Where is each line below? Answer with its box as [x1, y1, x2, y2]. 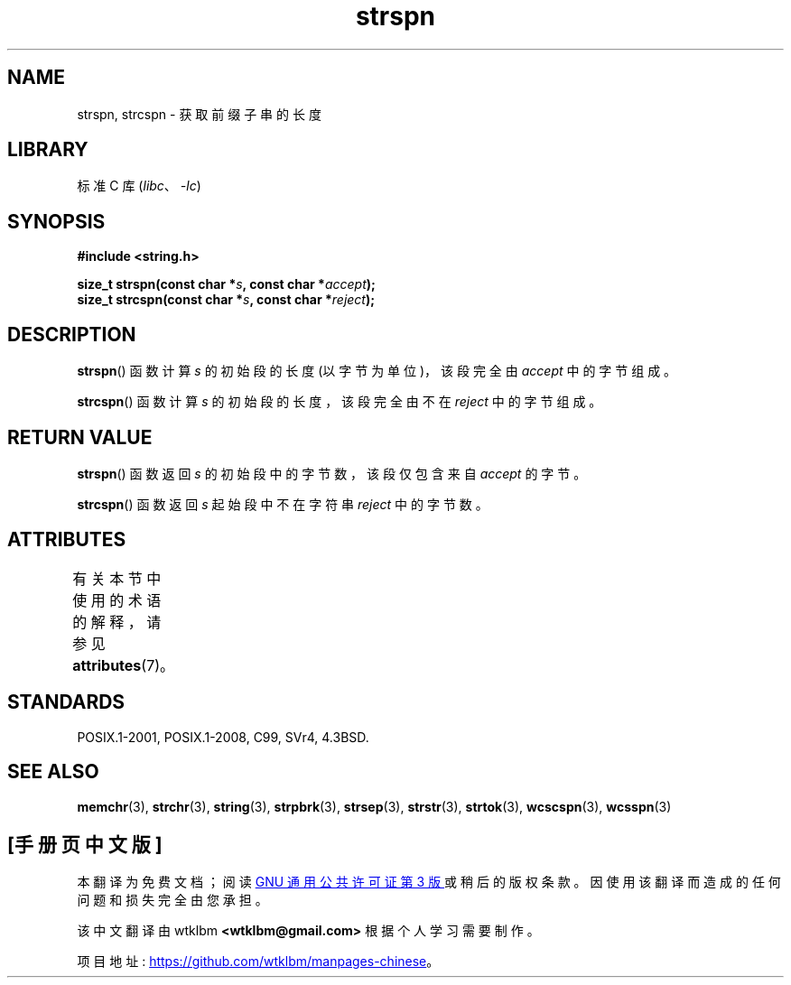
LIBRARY [7, 138, 88, 162]
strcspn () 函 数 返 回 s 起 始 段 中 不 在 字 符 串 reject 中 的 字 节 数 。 [77, 496, 489, 512]
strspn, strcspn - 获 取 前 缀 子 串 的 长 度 [77, 106, 321, 122]
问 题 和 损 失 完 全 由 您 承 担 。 [77, 892, 268, 908]
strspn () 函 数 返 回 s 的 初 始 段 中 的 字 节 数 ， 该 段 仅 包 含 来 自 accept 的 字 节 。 [77, 465, 587, 481]
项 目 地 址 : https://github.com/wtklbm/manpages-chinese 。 [77, 953, 440, 970]
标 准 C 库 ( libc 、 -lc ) [77, 178, 201, 194]
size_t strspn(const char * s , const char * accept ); [77, 276, 376, 293]
